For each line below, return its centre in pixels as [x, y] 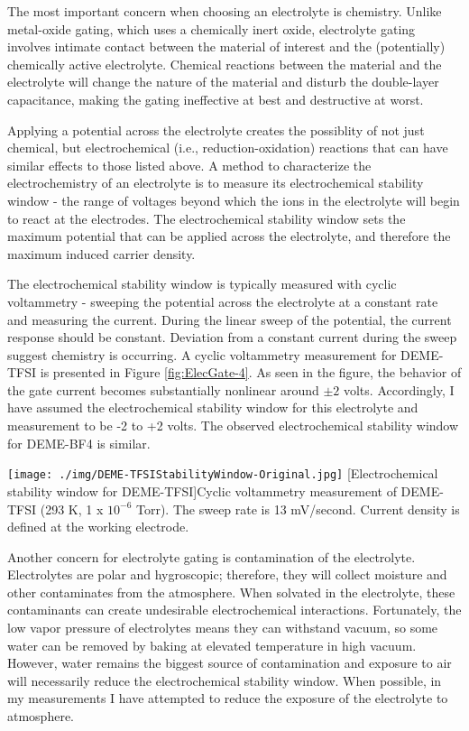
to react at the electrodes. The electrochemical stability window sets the [207, 218]
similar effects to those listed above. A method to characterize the [189, 165]
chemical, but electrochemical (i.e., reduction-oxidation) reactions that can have [228, 148]
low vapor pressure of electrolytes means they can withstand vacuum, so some [223, 628]
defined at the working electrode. [98, 527]
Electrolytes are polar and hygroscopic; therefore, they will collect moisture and [227, 574]
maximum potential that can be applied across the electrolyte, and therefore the [229, 236]
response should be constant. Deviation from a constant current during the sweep [232, 337]
